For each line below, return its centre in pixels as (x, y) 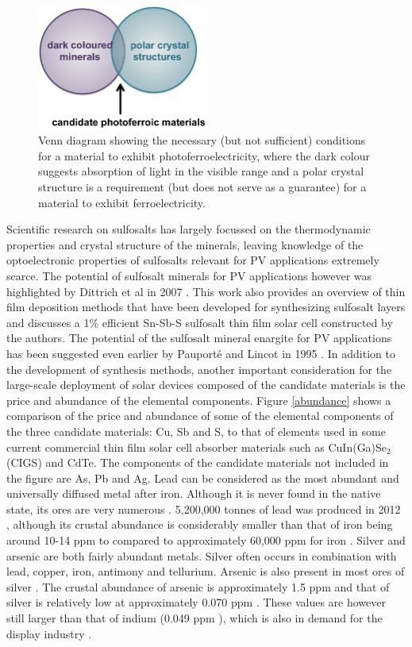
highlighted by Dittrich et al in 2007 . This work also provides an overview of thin (206, 291)
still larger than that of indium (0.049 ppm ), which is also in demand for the (194, 618)
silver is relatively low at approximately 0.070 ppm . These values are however (196, 602)
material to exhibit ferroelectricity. (122, 202)
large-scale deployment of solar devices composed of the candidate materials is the (206, 385)
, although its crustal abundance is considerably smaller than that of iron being (200, 524)
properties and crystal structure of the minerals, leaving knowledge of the (185, 244)
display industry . (49, 633)
